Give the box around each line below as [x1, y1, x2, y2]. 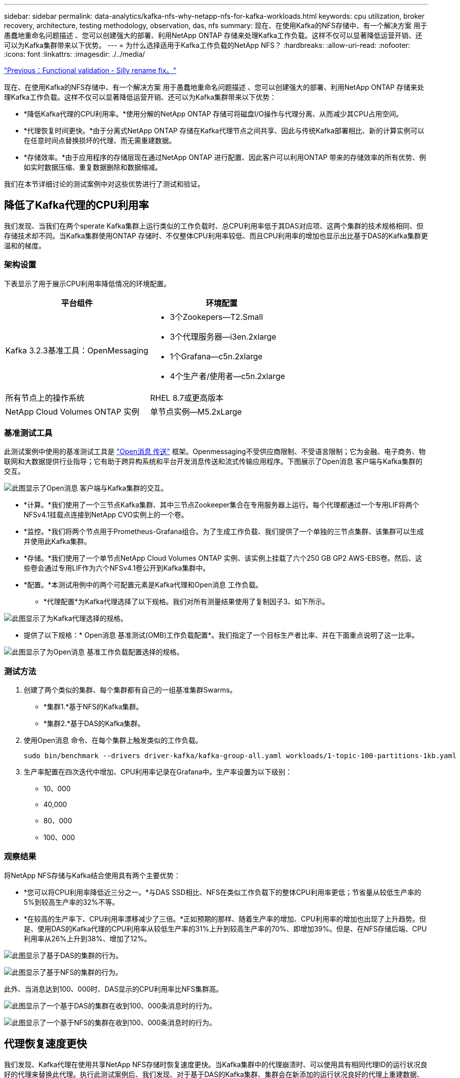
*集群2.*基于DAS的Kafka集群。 [43, 719, 145, 728]
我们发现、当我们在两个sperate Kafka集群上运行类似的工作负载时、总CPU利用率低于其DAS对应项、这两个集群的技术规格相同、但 [4, 221, 423, 230]
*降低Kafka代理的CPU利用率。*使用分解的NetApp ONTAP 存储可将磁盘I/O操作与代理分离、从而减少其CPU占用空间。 [24, 110, 403, 118]
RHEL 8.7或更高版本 [150, 392, 224, 403]
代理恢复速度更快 [4, 1038, 87, 1050]
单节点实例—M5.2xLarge [150, 406, 242, 417]
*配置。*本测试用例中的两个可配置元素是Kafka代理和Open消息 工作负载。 [24, 580, 263, 589]
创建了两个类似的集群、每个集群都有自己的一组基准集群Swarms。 [24, 686, 237, 694]
